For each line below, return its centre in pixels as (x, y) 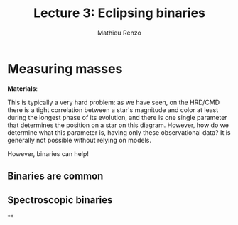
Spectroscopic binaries (60, 200)
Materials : (22, 88)
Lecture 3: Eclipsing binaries (119, 13)
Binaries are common (55, 176)
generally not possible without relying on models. (79, 140)
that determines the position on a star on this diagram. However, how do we (118, 125)
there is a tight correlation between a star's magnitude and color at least (113, 110)
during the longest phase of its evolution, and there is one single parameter (117, 117)
